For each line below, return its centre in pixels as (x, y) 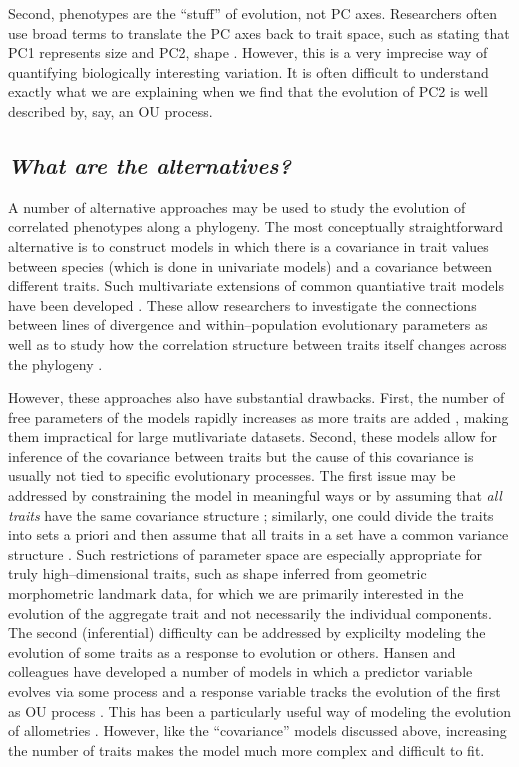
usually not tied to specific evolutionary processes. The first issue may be (232, 475)
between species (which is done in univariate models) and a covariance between (250, 265)
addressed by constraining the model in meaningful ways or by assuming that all (255, 495)
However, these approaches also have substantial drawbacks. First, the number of (256, 397)
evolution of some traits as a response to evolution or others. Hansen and (232, 651)
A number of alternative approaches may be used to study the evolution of (237, 206)
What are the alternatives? (149, 164)
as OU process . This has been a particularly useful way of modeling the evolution (260, 710)
